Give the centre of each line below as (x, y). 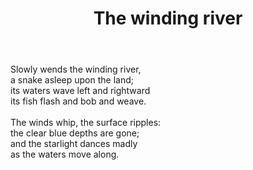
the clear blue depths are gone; (75, 133)
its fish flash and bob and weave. (78, 101)
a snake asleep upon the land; (72, 80)
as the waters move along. (65, 154)
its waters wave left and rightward (80, 91)
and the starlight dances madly (74, 144)
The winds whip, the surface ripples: (86, 123)
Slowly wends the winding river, (76, 69)
